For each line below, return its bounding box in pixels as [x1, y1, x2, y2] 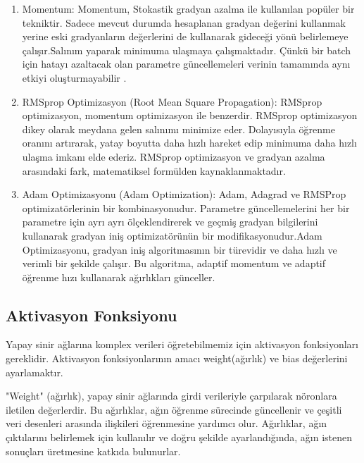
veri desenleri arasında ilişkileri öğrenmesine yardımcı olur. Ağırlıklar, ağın [6, 416, 327, 431]
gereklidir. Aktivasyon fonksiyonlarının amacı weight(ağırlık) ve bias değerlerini [6, 351, 348, 366]
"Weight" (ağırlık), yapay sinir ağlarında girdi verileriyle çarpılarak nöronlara [6, 388, 337, 403]
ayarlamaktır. [6, 364, 63, 379]
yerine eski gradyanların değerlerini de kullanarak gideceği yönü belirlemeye [22, 29, 349, 44]
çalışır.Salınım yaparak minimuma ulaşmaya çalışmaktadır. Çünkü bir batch [22, 42, 351, 57]
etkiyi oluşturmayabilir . [22, 70, 127, 85]
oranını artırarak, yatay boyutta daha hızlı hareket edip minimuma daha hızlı [22, 135, 357, 150]
